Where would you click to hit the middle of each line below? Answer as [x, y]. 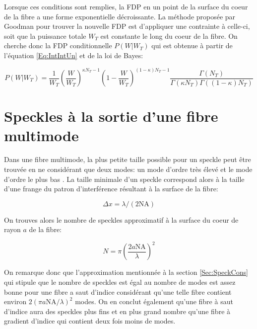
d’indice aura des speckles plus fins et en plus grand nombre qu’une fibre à [117, 311]
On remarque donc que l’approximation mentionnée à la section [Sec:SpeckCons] [126, 272]
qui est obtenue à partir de [192, 45]
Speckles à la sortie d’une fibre [111, 116]
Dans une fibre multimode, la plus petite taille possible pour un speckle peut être [128, 159]
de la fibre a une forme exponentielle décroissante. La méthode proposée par [120, 16]
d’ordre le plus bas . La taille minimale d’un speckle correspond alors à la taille [124, 179]
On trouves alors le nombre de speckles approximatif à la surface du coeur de [121, 219]
